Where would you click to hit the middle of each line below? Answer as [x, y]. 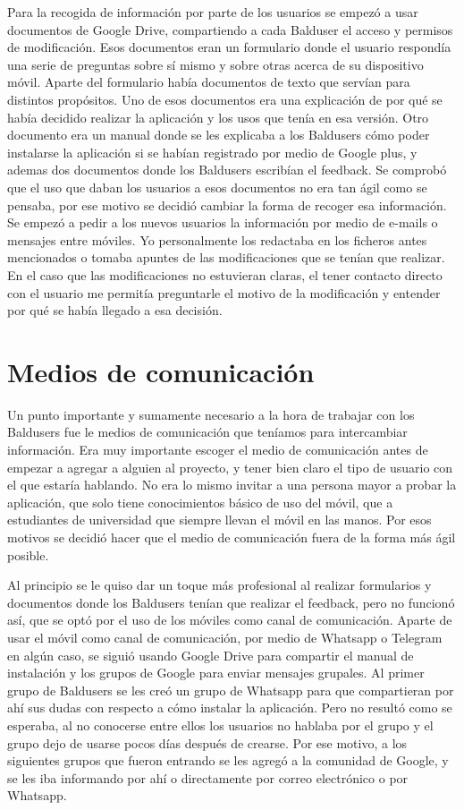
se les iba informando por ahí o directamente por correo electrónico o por [208, 777]
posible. [28, 554]
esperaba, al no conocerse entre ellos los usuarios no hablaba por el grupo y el [220, 725]
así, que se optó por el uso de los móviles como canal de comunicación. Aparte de [230, 620]
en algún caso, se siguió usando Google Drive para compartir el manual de [211, 655]
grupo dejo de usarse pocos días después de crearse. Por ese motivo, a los [207, 742]
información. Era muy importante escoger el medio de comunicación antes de [218, 449]
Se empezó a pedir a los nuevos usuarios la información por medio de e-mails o [223, 222]
